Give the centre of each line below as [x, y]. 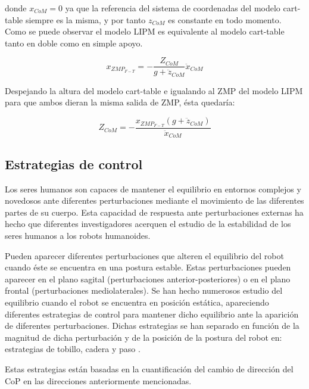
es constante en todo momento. [225, 19]
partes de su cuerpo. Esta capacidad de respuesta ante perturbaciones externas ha [154, 212]
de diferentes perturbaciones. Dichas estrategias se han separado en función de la [152, 326]
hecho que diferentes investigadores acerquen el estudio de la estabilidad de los [148, 224]
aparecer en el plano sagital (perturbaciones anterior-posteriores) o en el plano [148, 278]
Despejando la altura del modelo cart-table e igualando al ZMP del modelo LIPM [154, 90]
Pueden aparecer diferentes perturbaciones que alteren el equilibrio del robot [144, 255]
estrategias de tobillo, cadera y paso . [73, 349]
